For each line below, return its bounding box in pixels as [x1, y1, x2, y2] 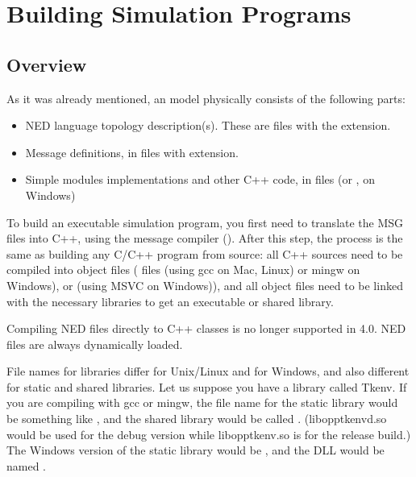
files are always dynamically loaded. [6, 335, 183, 352]
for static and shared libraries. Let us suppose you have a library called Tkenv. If [6, 378, 407, 395]
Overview [6, 52, 87, 77]
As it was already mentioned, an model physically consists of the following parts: [6, 89, 406, 106]
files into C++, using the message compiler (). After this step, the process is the [6, 230, 403, 247]
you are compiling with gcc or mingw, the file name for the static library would [6, 394, 398, 411]
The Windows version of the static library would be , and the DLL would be [6, 442, 385, 458]
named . [6, 457, 46, 474]
